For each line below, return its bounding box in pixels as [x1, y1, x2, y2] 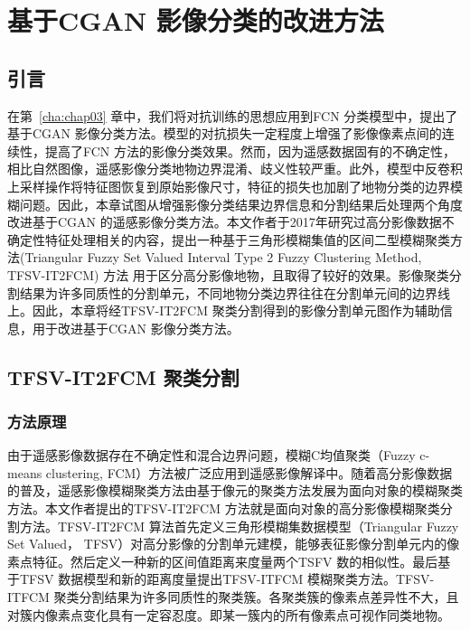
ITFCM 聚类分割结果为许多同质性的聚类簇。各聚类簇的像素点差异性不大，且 [7, 588, 459, 606]
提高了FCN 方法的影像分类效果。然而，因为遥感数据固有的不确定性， [44, 141, 456, 160]
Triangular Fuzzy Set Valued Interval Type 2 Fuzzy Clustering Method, [24, 248, 422, 267]
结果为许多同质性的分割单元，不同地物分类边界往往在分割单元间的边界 [19, 283, 437, 302]
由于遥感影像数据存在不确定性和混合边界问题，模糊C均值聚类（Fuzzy [7, 446, 416, 465]
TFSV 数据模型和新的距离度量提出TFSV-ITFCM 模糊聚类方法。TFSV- [19, 569, 435, 588]
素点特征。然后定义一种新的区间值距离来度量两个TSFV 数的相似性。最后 [7, 551, 438, 570]
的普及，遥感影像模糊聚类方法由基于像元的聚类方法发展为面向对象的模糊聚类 [7, 481, 463, 500]
